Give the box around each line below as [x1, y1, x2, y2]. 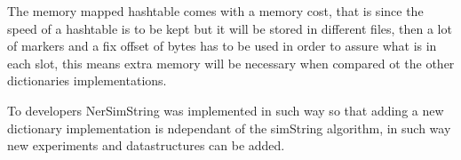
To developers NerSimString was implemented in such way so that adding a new [7, 100, 444, 119]
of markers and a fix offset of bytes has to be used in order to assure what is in [7, 36, 437, 55]
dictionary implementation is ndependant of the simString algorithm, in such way [7, 118, 451, 137]
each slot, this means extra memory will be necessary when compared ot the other [7, 53, 455, 72]
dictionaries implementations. [7, 71, 167, 90]
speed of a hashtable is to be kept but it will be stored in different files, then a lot [7, 19, 452, 37]
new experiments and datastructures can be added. [7, 136, 285, 155]
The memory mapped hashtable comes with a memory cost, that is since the [7, 2, 424, 20]
